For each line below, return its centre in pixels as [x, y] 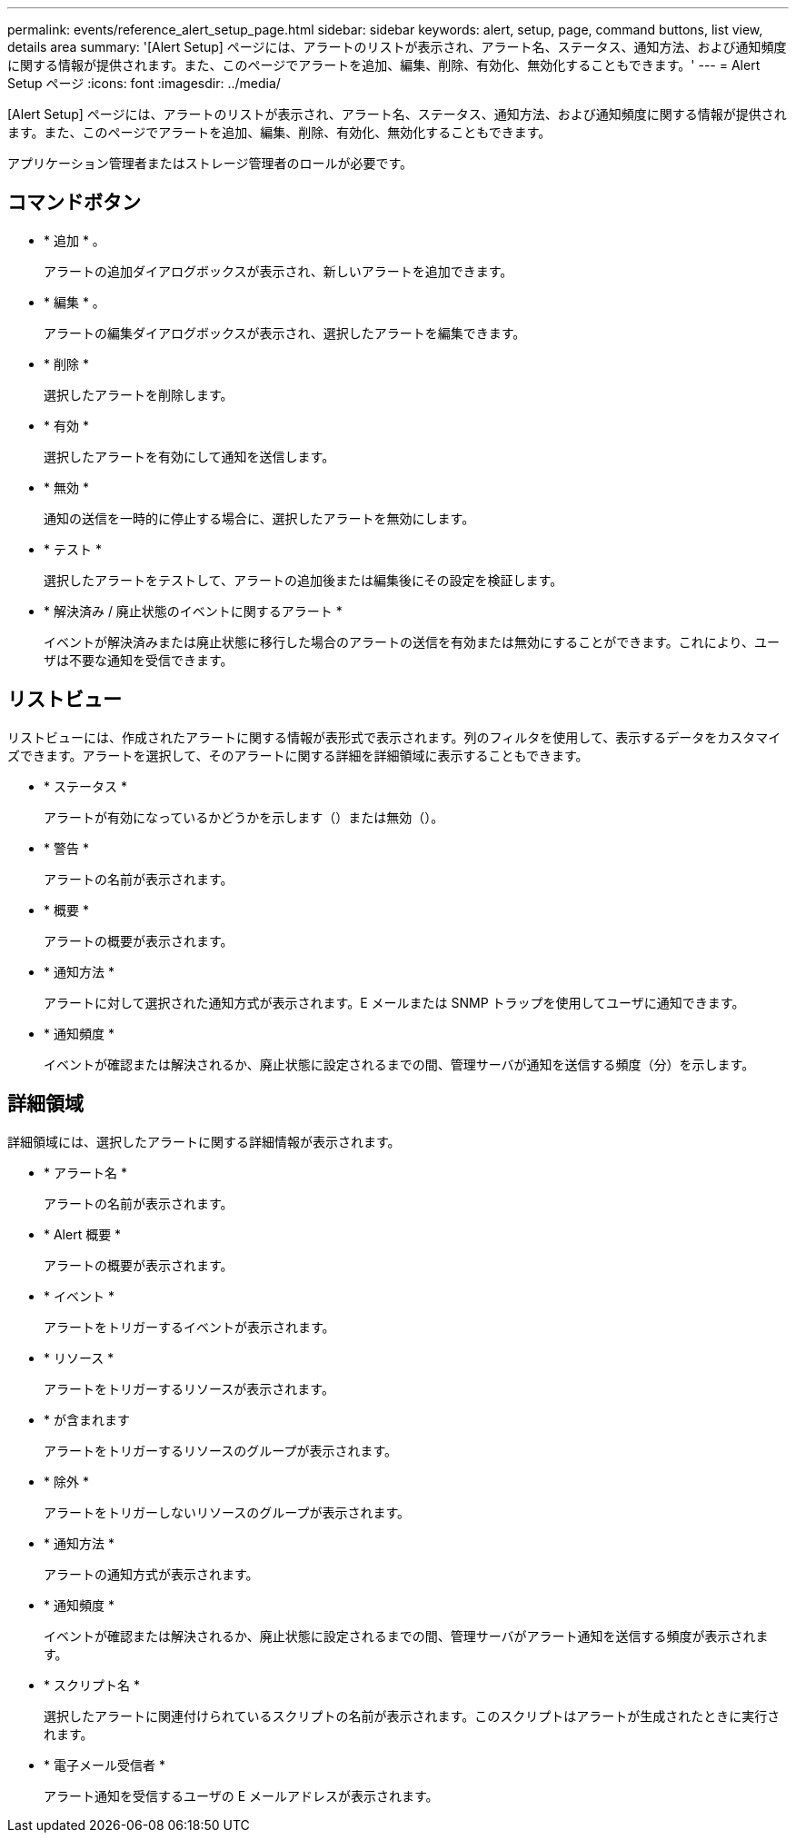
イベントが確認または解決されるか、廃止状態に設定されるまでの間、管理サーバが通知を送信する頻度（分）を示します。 [399, 1064]
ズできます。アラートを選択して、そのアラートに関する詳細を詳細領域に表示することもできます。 [298, 755]
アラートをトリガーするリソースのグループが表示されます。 [221, 1450]
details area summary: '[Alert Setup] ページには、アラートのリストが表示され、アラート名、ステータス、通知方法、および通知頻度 [397, 47]
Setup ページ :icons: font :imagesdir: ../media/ [144, 83]
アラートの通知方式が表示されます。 [151, 1574]
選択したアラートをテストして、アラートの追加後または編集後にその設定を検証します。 [303, 580]
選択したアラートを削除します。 [139, 394]
